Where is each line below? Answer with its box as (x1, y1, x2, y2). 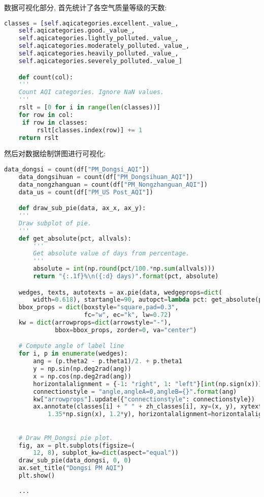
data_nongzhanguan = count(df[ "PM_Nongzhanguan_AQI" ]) (18, 181, 208, 188)
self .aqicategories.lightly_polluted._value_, (18, 35, 179, 42)
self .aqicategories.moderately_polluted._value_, (18, 42, 190, 50)
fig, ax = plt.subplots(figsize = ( (18, 442, 135, 449)
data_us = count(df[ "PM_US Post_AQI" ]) (18, 188, 153, 196)
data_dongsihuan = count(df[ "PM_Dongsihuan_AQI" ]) (18, 173, 193, 181)
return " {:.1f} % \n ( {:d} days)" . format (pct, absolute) (33, 273, 219, 280)
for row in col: (18, 111, 74, 119)
